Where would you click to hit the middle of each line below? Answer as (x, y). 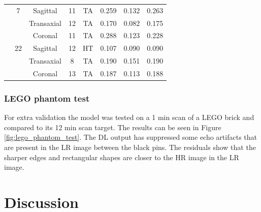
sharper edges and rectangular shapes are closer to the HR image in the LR (122, 157)
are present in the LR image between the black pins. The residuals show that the (130, 147)
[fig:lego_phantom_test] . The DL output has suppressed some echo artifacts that (130, 137)
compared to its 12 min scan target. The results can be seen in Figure (113, 127)
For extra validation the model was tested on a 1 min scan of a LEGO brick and (129, 117)
